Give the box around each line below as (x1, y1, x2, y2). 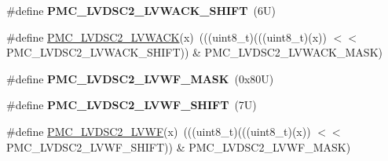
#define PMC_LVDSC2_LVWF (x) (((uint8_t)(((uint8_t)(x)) (6, 123, 311, 139)
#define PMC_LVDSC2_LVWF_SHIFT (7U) (6, 97, 257, 113)
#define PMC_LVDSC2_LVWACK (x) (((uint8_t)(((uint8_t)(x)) (6, 28, 328, 45)
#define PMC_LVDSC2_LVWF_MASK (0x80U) (6, 70, 274, 86)
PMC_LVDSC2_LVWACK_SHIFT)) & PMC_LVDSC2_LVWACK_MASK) (6, 44, 383, 60)
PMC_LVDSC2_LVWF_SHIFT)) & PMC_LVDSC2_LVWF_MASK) (6, 138, 351, 155)
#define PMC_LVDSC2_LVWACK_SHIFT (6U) (6, 2, 276, 18)
